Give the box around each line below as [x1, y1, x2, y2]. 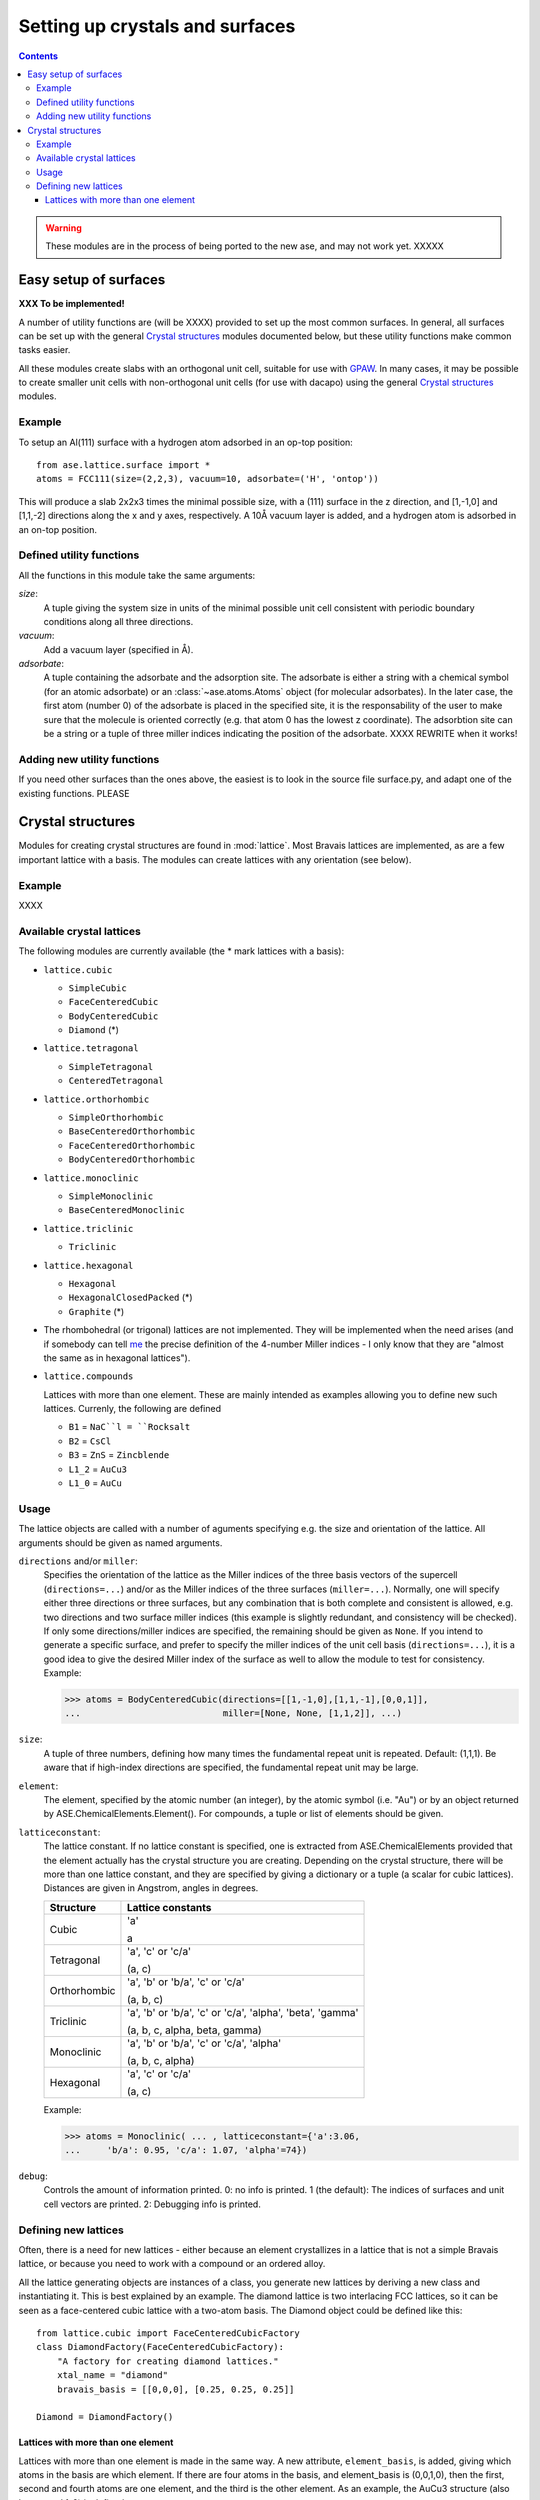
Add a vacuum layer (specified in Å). [43, 643, 194, 655]
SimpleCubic [68, 982, 127, 994]
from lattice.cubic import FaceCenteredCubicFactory [36, 2327, 300, 2339]
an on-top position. [18, 523, 97, 535]
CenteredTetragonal [68, 1075, 164, 1087]
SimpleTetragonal [68, 1061, 154, 1072]
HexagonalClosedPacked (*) [68, 1291, 194, 1304]
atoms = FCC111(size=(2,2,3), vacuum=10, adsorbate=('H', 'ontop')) [36, 473, 379, 485]
